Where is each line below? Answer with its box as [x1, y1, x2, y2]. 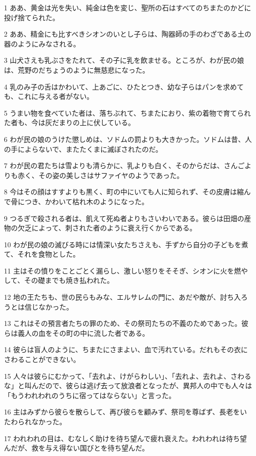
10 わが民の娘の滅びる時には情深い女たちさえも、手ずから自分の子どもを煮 [4, 239, 249, 249]
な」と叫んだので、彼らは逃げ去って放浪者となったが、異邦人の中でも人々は [4, 380, 253, 391]
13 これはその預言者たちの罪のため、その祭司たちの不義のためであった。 [4, 318, 242, 328]
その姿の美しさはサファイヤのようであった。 [38, 170, 184, 180]
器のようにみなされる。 [4, 38, 80, 48]
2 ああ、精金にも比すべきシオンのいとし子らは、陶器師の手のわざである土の [4, 29, 252, 39]
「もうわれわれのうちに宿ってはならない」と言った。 [4, 390, 176, 400]
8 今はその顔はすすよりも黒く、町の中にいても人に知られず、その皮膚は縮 [4, 186, 244, 197]
